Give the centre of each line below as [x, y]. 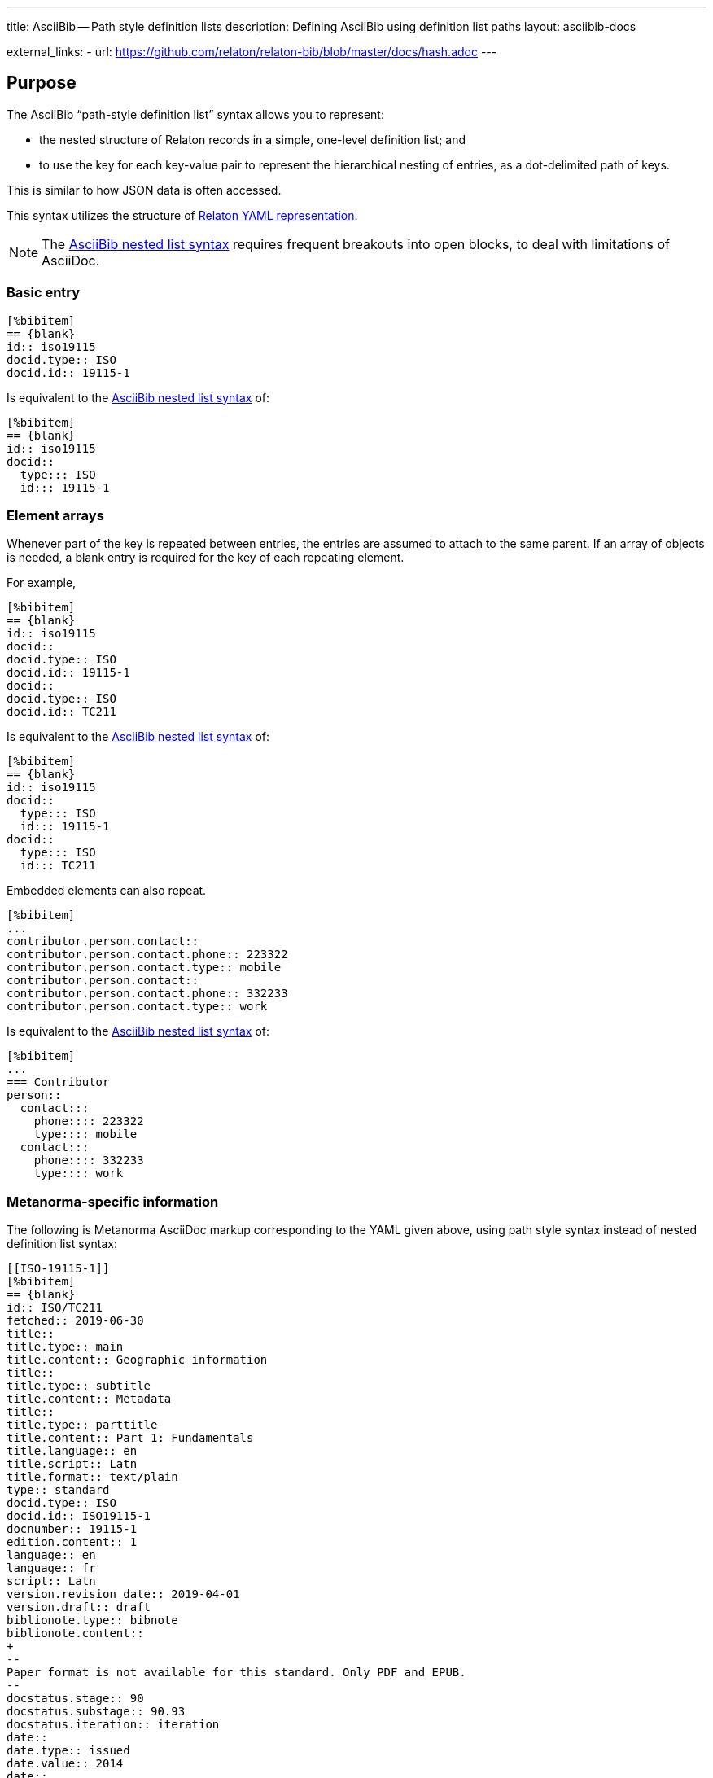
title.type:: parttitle [82, 1425]
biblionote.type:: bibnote [92, 1620]
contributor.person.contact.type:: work [137, 1007]
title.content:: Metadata [89, 1399]
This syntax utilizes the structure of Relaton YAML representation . [182, 215]
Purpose [42, 83]
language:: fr [51, 1568]
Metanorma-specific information [113, 1201]
